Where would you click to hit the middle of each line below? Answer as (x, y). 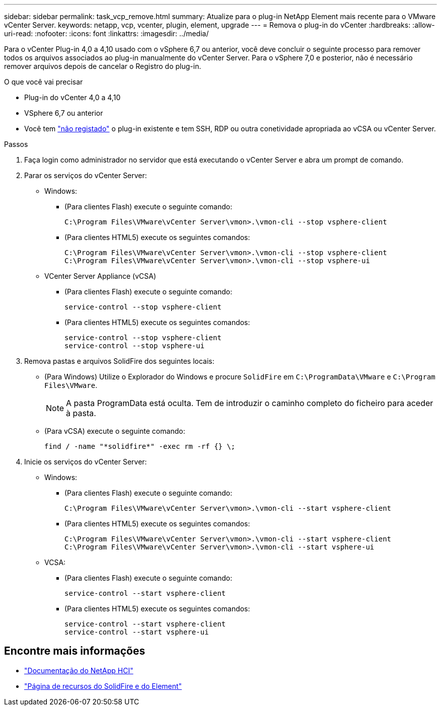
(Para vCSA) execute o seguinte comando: (115, 431)
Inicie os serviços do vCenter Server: (86, 462)
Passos (16, 144)
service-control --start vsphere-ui (137, 632)
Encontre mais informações (75, 651)
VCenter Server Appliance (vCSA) (100, 276)
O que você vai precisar (44, 82)
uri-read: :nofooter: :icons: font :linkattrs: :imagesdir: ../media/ (106, 33)
